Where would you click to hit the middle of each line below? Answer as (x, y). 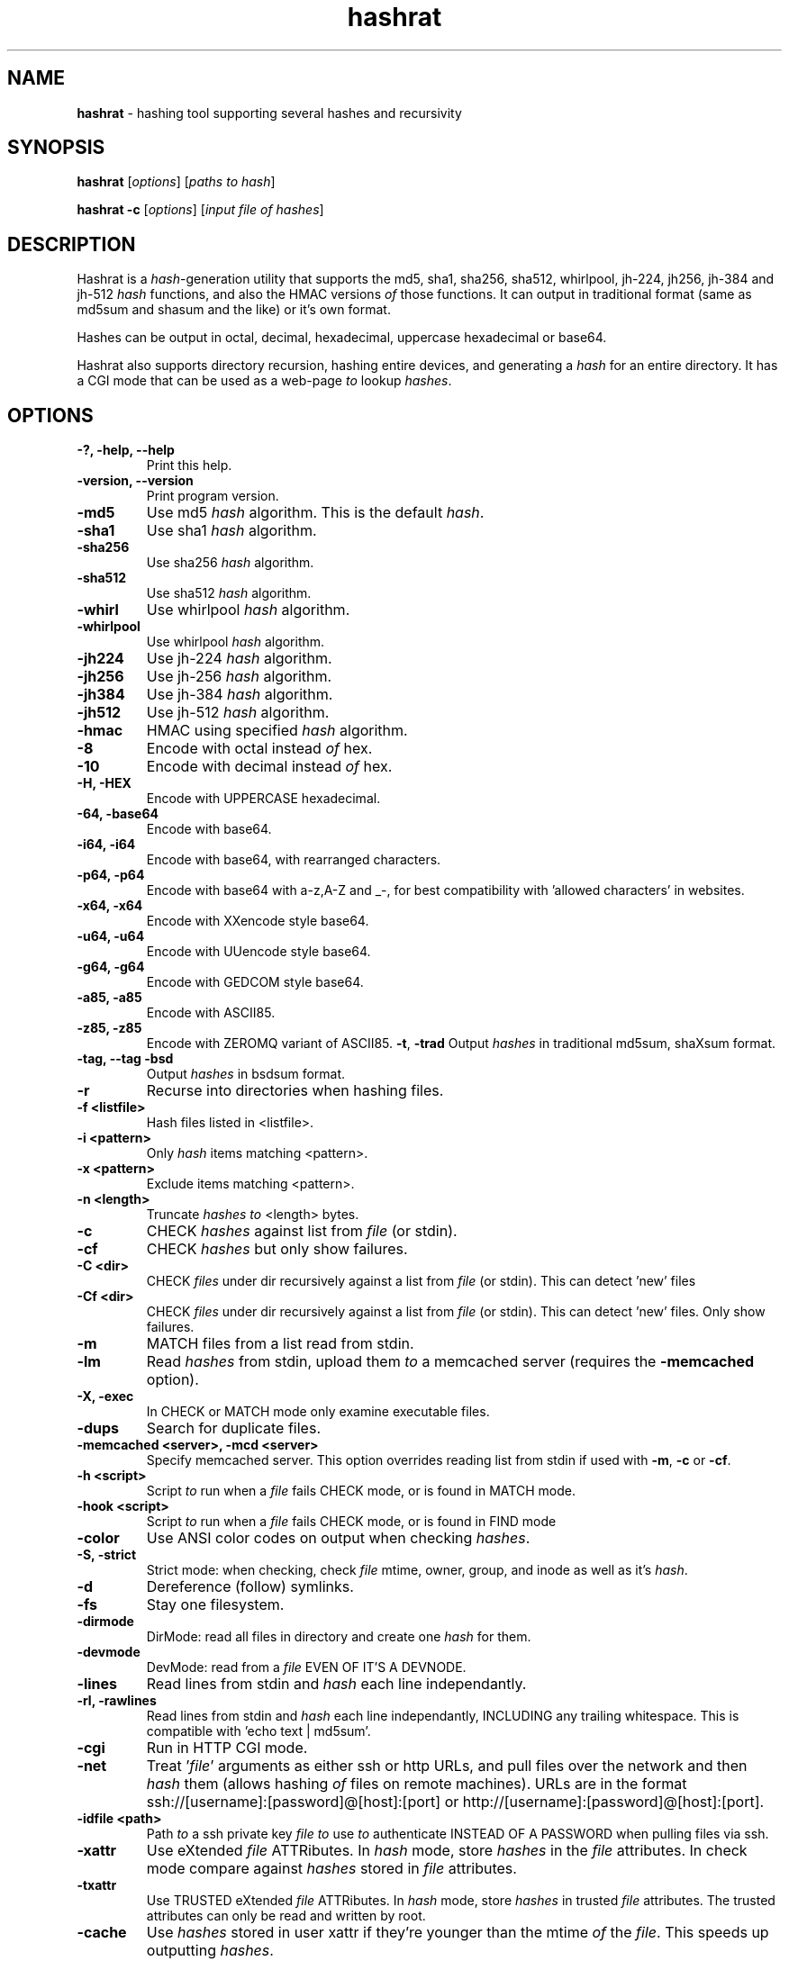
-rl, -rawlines (117, 1701)
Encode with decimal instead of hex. (269, 767)
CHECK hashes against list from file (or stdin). (302, 1231)
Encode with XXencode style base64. (258, 921)
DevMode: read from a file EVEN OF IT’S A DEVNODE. (306, 1667)
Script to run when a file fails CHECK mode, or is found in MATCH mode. (361, 1491)
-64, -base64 (118, 814)
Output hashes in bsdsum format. (246, 1074)
